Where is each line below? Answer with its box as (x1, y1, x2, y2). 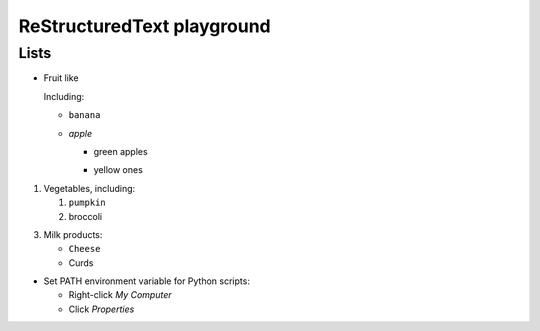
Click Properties (68, 303, 135, 315)
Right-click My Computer (68, 289, 172, 301)
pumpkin (68, 197, 107, 209)
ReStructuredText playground (18, 15, 271, 37)
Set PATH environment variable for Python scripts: (43, 275, 250, 287)
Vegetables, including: (43, 182, 136, 194)
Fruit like (43, 72, 79, 84)
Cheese (68, 243, 101, 255)
